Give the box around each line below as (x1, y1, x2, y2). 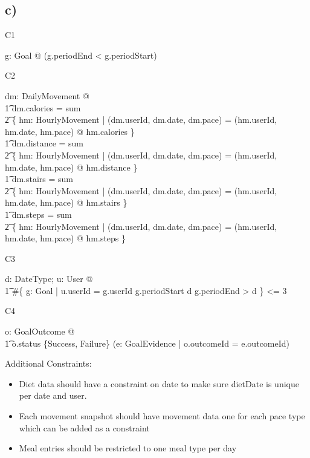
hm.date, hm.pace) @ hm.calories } (5, 125, 135, 137)
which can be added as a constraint (19, 421, 150, 434)
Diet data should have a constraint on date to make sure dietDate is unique (19, 377, 299, 390)
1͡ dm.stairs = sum (5, 172, 74, 185)
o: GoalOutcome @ (5, 325, 75, 338)
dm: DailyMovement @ (5, 89, 89, 102)
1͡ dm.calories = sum (5, 101, 81, 114)
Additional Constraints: (5, 357, 92, 370)
